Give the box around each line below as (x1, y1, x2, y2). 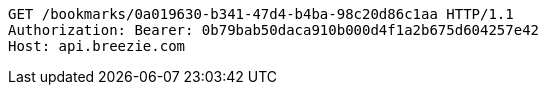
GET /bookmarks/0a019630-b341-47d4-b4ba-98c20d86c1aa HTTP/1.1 (8, 6, 514, 22)
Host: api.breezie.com (8, 38, 186, 54)
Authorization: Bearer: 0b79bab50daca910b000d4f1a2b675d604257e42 (8, 22, 540, 38)
